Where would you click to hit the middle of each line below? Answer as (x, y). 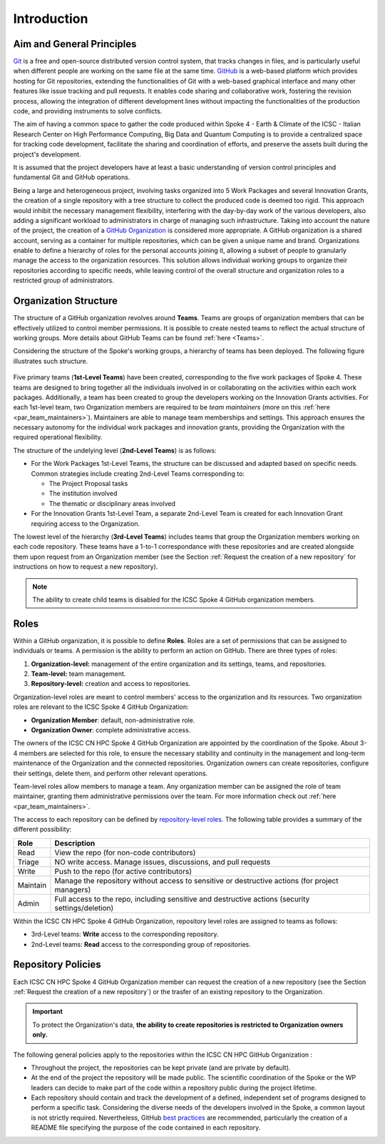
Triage (28, 862)
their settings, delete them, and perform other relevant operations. (111, 773)
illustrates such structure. (51, 361)
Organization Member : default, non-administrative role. (113, 720)
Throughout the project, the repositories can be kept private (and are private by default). (161, 1068)
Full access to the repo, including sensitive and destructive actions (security (182, 899)
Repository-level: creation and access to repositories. (111, 684)
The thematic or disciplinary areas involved (112, 503)
